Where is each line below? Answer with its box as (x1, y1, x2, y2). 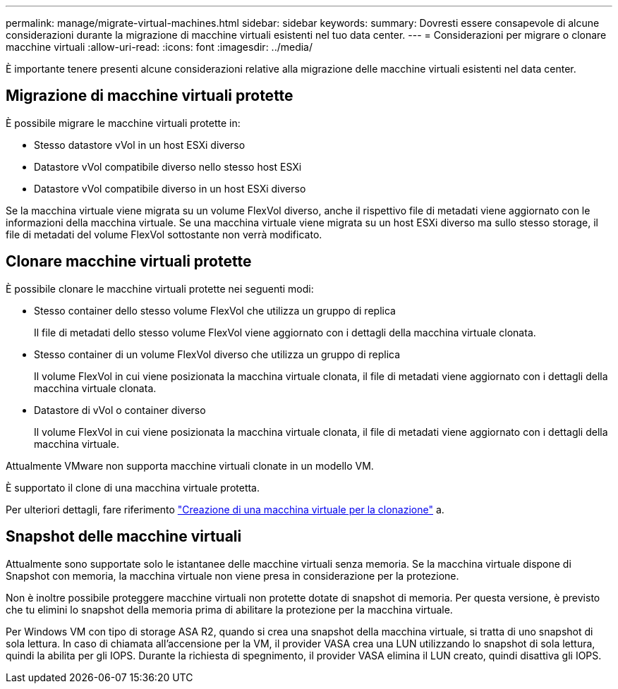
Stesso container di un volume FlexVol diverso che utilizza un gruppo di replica (34, 348, 401, 360)
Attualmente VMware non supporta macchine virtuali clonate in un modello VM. (6, 459, 374, 472)
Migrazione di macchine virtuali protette (6, 87, 293, 105)
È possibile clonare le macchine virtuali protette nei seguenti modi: (6, 282, 314, 295)
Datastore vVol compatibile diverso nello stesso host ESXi (34, 160, 302, 173)
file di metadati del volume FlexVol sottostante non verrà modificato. (6, 228, 322, 240)
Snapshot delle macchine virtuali (6, 528, 242, 546)
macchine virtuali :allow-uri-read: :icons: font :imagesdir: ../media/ (6, 41, 313, 53)
